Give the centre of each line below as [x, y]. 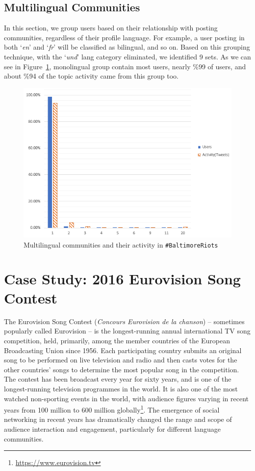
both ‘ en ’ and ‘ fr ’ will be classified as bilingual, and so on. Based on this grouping [127, 47]
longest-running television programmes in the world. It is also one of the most [121, 388]
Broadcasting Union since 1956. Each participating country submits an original [123, 350]
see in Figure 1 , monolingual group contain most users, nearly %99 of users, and [125, 66]
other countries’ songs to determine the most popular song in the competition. [122, 369]
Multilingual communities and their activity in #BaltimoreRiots [121, 244]
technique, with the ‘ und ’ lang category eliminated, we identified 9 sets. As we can [127, 56]
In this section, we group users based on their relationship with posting [111, 28]
